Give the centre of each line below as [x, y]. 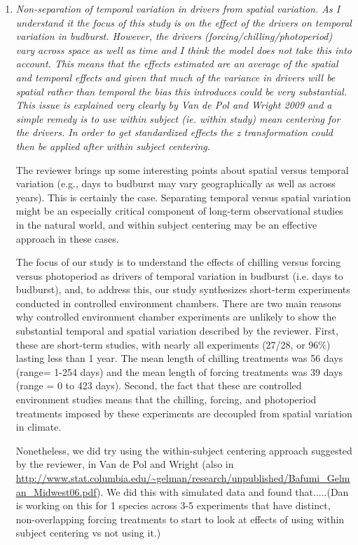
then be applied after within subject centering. [113, 146]
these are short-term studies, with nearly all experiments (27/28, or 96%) [173, 344]
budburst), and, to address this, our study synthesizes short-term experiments [183, 289]
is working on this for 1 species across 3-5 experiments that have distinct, [173, 505]
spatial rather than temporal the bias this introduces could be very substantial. [181, 91]
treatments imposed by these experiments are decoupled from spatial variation [184, 413]
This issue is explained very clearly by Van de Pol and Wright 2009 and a [174, 105]
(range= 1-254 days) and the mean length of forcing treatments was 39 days [179, 371]
